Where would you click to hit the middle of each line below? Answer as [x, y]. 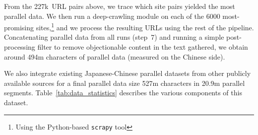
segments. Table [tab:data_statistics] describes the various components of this [123, 93]
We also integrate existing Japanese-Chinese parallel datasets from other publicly [128, 73]
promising [19, 27]
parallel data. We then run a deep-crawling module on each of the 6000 [112, 16]
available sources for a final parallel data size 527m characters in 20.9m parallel [125, 83]
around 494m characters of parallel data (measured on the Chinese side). [115, 56]
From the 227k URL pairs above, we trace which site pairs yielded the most [120, 6]
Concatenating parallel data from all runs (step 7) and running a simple [114, 37]
